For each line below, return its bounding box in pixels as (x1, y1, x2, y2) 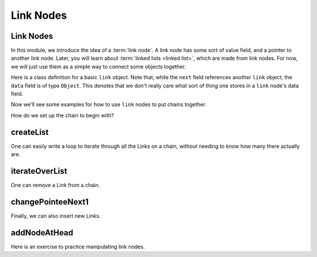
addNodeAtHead (11, 228, 73, 238)
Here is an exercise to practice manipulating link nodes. (11, 243, 145, 250)
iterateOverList (11, 166, 68, 176)
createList (11, 127, 49, 137)
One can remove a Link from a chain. (11, 182, 100, 188)
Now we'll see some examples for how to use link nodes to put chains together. (11, 101, 207, 108)
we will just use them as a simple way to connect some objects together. (11, 63, 186, 70)
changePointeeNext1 (11, 197, 89, 207)
